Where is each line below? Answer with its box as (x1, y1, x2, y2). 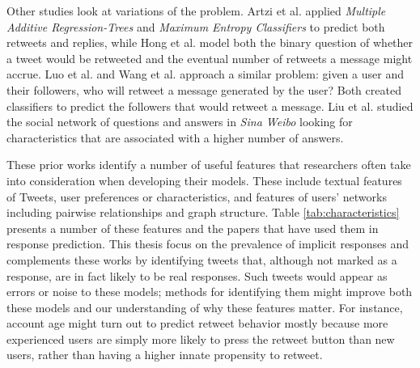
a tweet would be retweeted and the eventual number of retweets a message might (6, 49, 413, 66)
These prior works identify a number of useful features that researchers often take (6, 156, 411, 173)
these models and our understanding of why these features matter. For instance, (6, 298, 403, 315)
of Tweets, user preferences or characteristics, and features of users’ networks (6, 188, 387, 205)
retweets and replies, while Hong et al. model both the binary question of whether (6, 34, 414, 51)
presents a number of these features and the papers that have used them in (6, 219, 379, 236)
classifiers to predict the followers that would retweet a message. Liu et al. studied (6, 97, 414, 114)
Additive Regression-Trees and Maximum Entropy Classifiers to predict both (6, 18, 385, 35)
